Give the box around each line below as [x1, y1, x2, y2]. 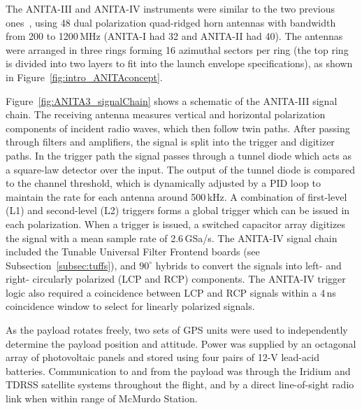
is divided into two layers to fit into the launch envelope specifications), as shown [6, 56, 353, 71]
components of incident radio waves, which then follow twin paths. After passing [6, 120, 350, 135]
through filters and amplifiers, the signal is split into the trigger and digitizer [6, 134, 335, 149]
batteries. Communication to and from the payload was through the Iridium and [6, 363, 351, 378]
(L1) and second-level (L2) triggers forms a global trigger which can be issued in [6, 203, 350, 218]
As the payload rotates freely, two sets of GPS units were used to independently [6, 323, 348, 337]
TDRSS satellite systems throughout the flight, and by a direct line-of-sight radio [6, 377, 354, 392]
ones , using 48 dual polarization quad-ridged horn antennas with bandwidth [6, 15, 336, 29]
